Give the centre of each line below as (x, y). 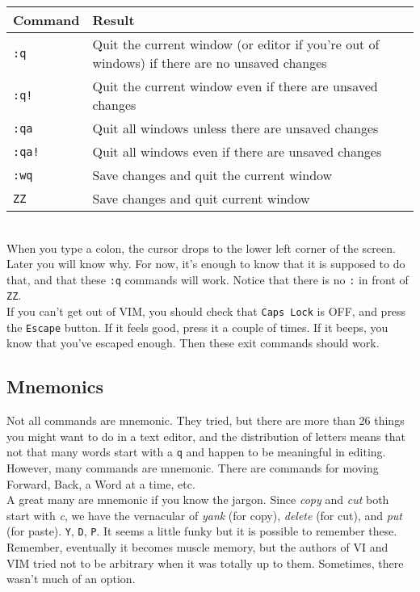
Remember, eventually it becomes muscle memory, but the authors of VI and (197, 547)
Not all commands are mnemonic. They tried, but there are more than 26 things (206, 420)
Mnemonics (55, 386)
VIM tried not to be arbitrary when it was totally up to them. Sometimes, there (205, 563)
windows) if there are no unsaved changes (210, 63)
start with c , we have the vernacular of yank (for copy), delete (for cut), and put (205, 515)
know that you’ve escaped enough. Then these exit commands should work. (193, 343)
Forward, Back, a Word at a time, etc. (101, 483)
